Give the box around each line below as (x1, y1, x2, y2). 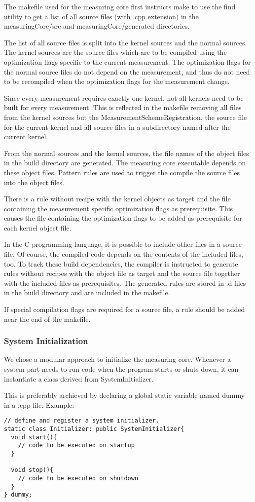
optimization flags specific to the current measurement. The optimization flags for (4, 56, 251, 67)
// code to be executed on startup (18, 442, 135, 449)
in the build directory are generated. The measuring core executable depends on (4, 157, 246, 168)
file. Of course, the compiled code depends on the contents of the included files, (4, 249, 243, 259)
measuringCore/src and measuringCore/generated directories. (4, 21, 190, 31)
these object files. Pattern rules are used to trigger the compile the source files (4, 167, 240, 177)
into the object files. (4, 177, 64, 187)
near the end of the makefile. (4, 313, 91, 324)
